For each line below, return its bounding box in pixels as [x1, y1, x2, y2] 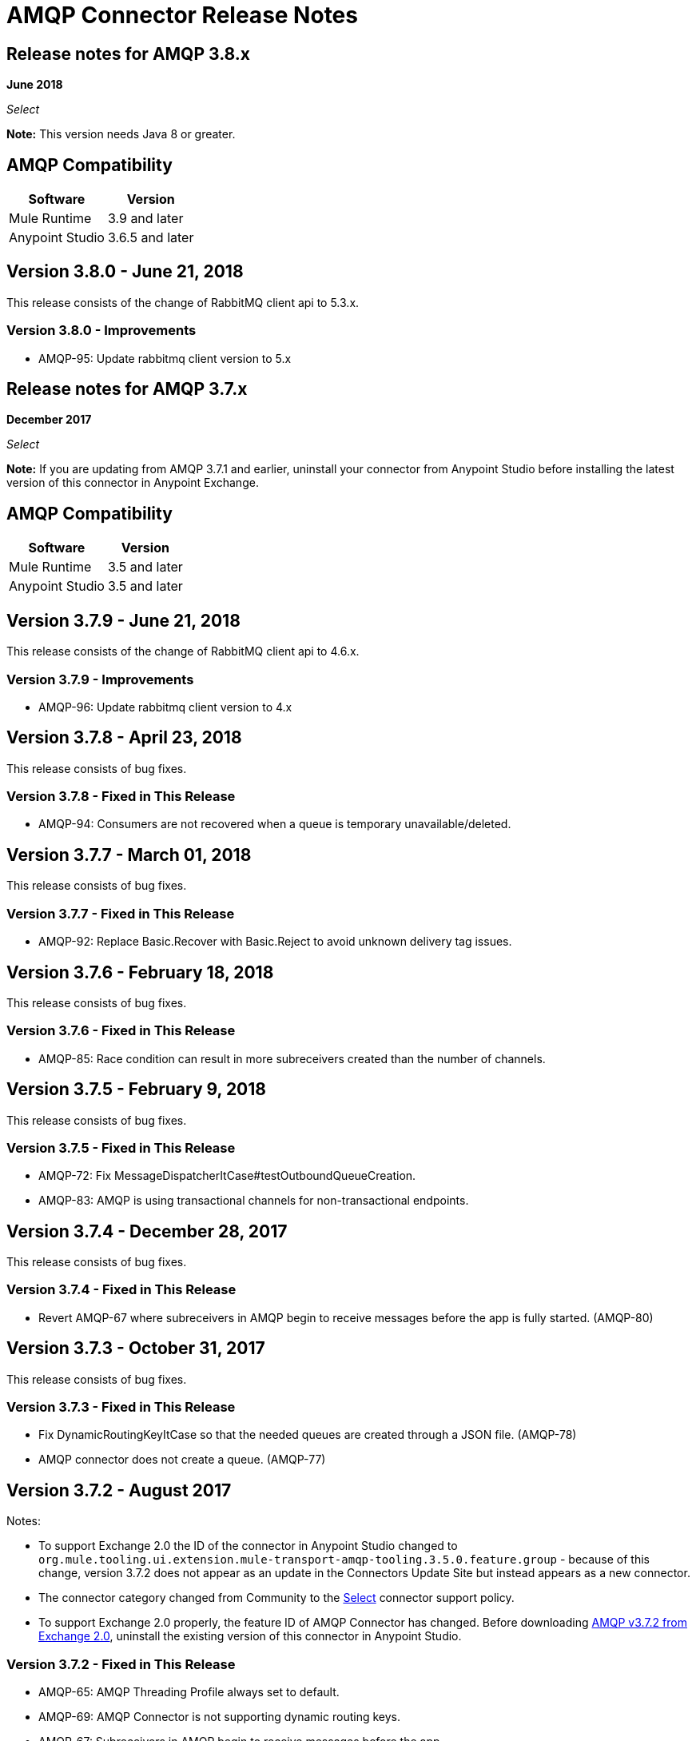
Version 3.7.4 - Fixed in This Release [6, 1281, 237, 1298]
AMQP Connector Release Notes [6, 2, 358, 29]
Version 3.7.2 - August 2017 [6, 1480, 232, 1500]
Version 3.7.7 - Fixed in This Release [6, 905, 235, 922]
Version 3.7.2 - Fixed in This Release [6, 1655, 236, 1672]
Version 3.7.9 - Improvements [6, 671, 194, 687]
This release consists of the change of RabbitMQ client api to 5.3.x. [6, 295, 360, 309]
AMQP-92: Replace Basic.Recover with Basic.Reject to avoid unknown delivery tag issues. [38, 934, 512, 949]
